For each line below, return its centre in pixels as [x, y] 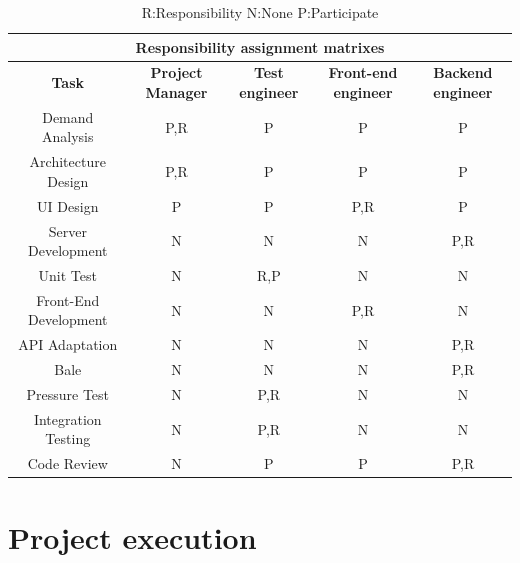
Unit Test [67, 275]
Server [67, 230]
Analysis [68, 136]
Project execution [132, 536]
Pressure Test [68, 394]
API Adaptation [68, 344]
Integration [67, 418]
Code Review [67, 463]
